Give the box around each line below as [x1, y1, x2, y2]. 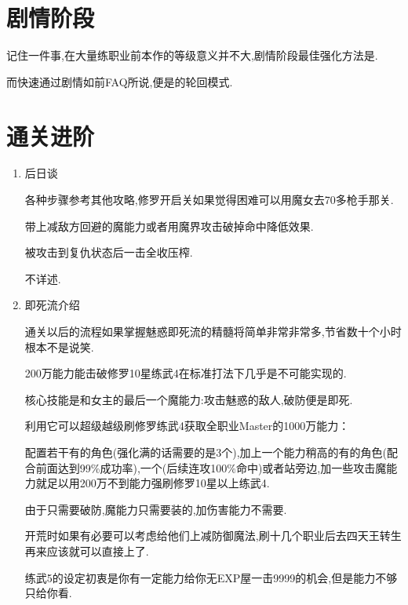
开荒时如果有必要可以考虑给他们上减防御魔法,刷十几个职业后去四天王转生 [24, 527, 402, 544]
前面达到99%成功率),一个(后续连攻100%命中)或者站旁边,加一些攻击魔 [35, 459, 387, 476]
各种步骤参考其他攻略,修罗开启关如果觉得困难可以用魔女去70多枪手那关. [24, 191, 394, 208]
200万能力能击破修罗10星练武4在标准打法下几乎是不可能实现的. [24, 365, 347, 381]
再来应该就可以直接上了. [24, 542, 149, 559]
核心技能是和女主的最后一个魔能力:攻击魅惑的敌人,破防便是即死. [24, 391, 353, 407]
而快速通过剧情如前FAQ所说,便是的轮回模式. [6, 73, 233, 89]
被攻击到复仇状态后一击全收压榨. [24, 244, 193, 261]
